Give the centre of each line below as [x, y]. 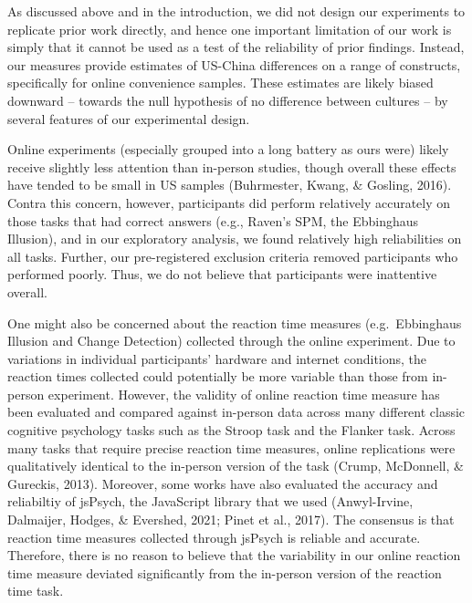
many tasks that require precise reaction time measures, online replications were [231, 447]
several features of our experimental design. [129, 118]
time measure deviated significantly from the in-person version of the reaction [225, 572]
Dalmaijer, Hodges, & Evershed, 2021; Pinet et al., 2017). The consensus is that [231, 520]
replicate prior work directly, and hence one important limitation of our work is [230, 29]
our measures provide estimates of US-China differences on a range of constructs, [234, 64]
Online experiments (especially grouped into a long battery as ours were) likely [228, 149]
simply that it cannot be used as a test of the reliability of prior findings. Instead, [236, 47]
